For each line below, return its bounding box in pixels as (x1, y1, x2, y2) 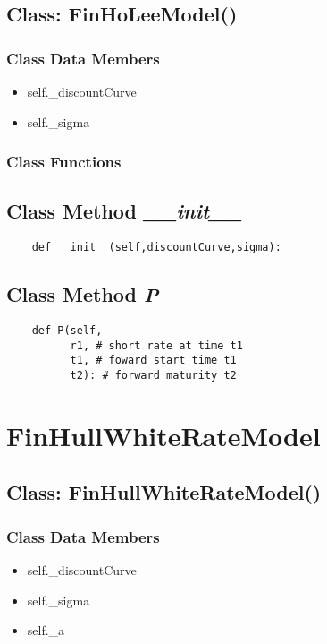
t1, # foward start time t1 (70, 354, 237, 367)
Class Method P (6, 280, 159, 308)
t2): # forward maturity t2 (70, 369, 237, 382)
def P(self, (31, 324, 103, 338)
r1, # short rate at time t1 (70, 339, 243, 352)
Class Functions (6, 150, 122, 173)
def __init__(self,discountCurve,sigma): (31, 241, 281, 254)
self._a (27, 621, 65, 640)
